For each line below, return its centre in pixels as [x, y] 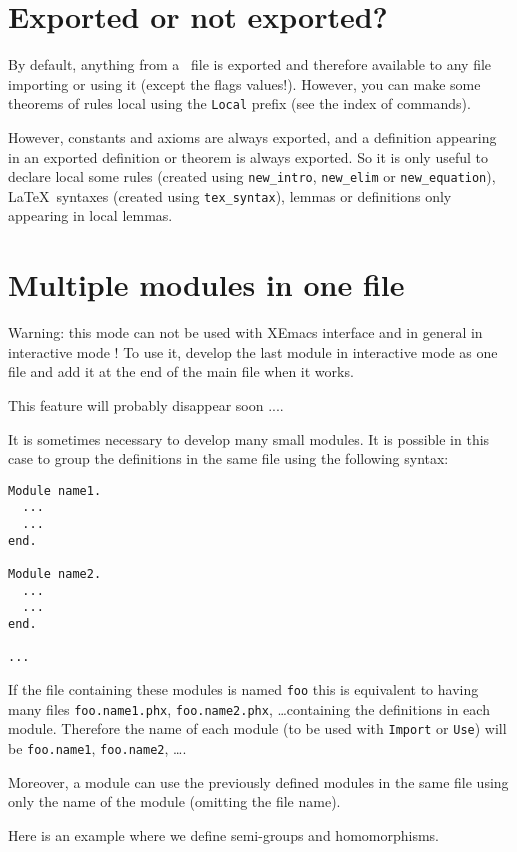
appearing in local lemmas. [90, 215]
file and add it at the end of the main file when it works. [181, 371]
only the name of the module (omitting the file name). [174, 801]
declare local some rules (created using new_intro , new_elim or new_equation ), [252, 176]
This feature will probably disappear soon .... [146, 404]
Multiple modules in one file [206, 284]
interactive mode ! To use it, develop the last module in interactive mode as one [253, 351]
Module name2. [55, 574]
